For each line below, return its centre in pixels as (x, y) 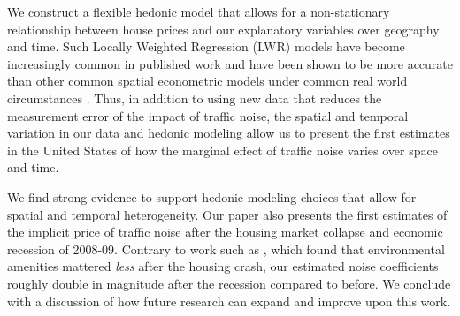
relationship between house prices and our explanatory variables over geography (223, 29)
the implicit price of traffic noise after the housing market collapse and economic (225, 232)
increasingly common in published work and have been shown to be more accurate (230, 63)
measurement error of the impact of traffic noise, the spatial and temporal (208, 115)
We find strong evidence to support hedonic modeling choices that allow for (212, 196)
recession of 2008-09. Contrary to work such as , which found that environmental (226, 248)
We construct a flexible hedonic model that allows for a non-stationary (199, 11)
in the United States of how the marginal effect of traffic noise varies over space (222, 150)
